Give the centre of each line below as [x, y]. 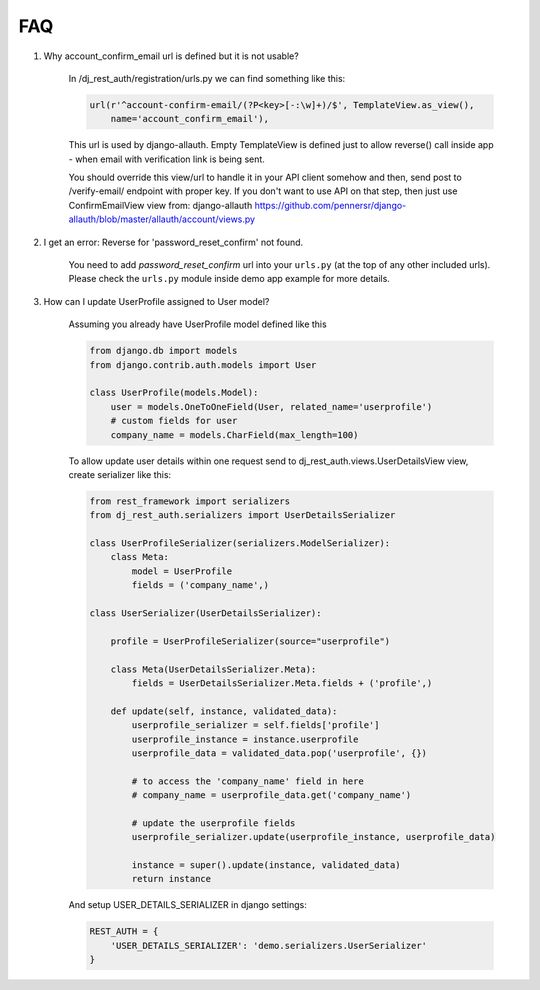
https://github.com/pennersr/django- [330, 205]
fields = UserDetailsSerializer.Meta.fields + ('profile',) [282, 683]
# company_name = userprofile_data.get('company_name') [271, 795]
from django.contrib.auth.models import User [203, 364]
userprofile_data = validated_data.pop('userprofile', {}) [279, 753]
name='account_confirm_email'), [190, 119]
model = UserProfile [182, 571]
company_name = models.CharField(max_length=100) [234, 434]
